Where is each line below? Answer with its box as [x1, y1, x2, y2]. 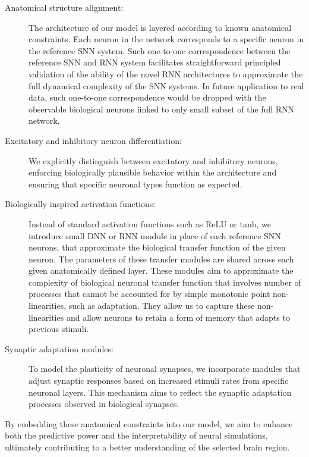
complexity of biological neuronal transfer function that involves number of [29, 276, 301, 288]
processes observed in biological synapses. [29, 397, 179, 410]
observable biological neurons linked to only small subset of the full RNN [29, 102, 295, 115]
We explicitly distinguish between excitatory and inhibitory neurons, [29, 154, 278, 167]
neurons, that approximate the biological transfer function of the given [29, 241, 286, 253]
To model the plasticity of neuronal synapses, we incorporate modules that [29, 362, 301, 375]
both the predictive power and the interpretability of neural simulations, [5, 429, 268, 442]
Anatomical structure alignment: [5, 1, 124, 13]
